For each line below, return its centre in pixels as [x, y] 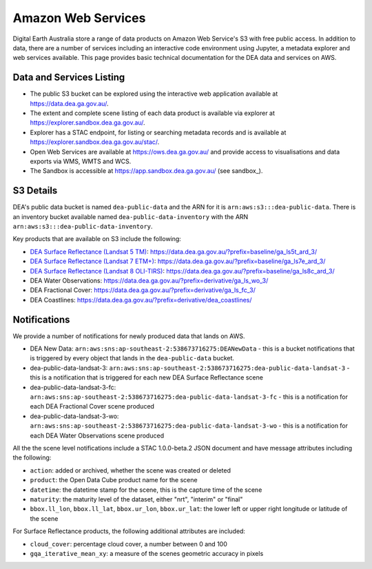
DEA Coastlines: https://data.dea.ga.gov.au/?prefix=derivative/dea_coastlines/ [141, 300]
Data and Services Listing [69, 77]
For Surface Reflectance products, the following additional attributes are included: [129, 531]
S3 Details [35, 190]
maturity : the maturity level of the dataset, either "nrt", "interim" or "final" [136, 499]
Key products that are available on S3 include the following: [97, 239]
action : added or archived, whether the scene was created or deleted [130, 470]
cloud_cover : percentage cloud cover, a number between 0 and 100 [128, 544]
